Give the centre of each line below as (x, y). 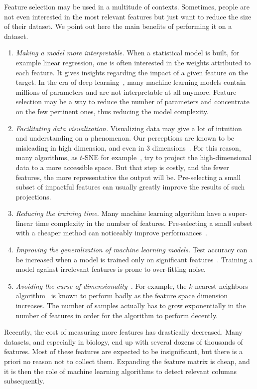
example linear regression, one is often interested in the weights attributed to (133, 62)
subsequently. (24, 381)
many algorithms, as (47, 157)
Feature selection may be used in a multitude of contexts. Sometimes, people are (127, 6)
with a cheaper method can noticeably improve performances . (111, 233)
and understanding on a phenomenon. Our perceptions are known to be (125, 138)
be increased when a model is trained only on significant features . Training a (134, 259)
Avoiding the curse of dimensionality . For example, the (101, 286)
